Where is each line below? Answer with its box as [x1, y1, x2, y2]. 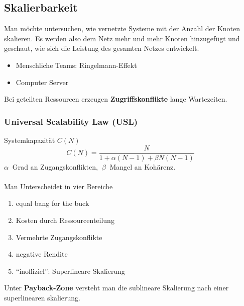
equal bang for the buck [16, 198, 89, 208]
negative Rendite [16, 249, 68, 259]
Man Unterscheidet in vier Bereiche [4, 181, 113, 191]
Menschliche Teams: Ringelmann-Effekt [16, 59, 137, 70]
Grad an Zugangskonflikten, [12, 161, 98, 172]
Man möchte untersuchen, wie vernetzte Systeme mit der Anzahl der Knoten [4, 23, 240, 34]
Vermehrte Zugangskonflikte [16, 232, 102, 242]
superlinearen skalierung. [4, 292, 80, 302]
